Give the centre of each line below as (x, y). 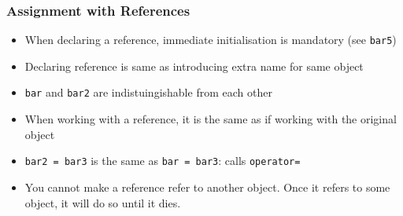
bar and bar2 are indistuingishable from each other (148, 92)
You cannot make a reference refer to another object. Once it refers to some (207, 187)
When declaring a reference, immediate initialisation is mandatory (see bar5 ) (211, 40)
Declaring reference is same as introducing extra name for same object (194, 66)
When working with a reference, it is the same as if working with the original (211, 119)
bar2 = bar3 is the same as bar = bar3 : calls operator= (163, 161)
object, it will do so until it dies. (103, 202)
